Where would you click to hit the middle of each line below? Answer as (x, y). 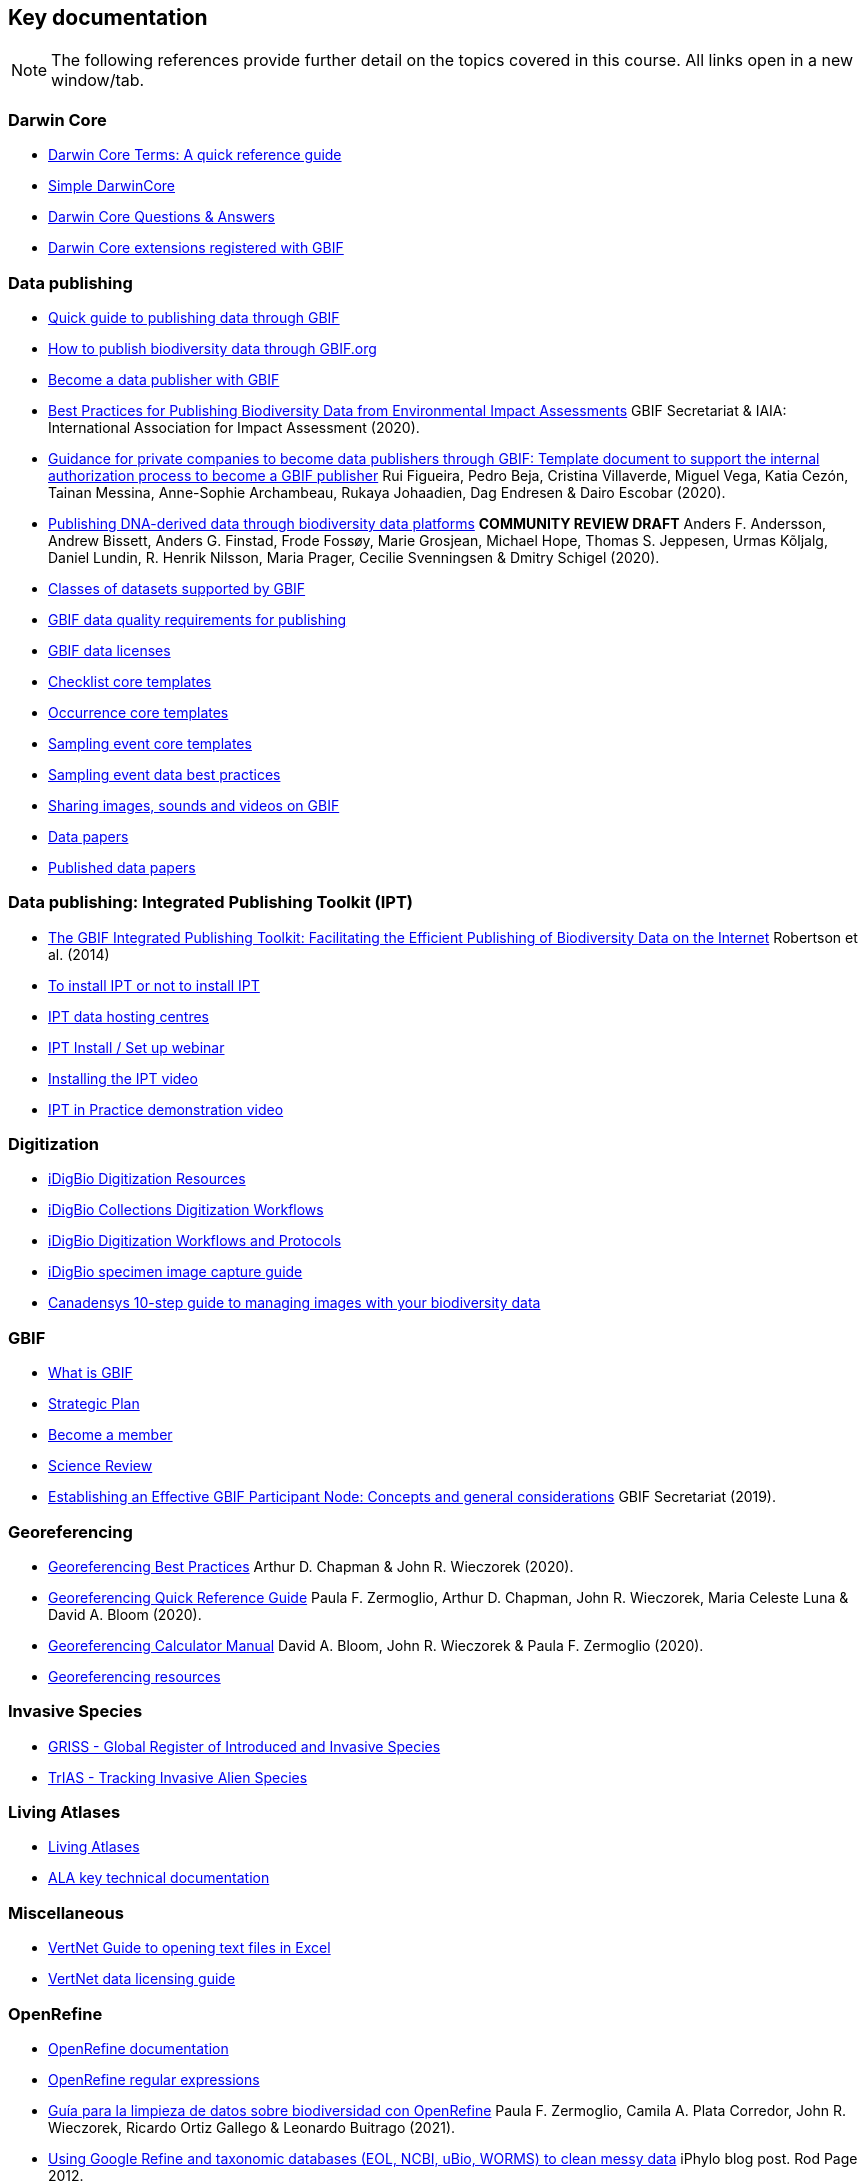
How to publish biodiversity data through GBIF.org (212, 348)
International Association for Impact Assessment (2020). (234, 427)
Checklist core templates (130, 681)
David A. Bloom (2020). (125, 1614)
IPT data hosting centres (128, 1016)
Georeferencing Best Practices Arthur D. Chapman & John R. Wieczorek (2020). (311, 1566)
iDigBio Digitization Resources (147, 1179)
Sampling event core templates (150, 743)
